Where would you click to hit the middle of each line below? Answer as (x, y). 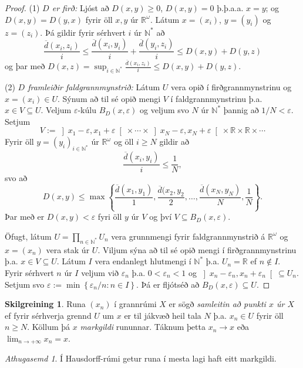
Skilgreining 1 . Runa (45, 304)
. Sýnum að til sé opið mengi (109, 98)
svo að (16, 178)
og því (161, 217)
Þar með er (25, 217)
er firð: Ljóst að (80, 8)
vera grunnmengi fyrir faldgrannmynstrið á (188, 236)
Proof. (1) (22, 8)
